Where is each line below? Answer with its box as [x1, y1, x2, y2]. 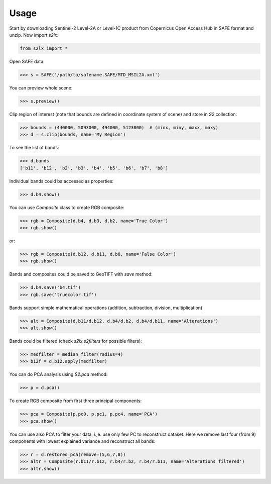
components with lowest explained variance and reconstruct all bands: [9, 438, 156, 444]
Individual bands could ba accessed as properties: [9, 178, 114, 184]
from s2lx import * [20, 45, 68, 51]
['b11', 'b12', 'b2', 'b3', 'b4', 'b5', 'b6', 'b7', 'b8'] [20, 165, 168, 171]
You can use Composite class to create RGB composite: [9, 204, 125, 211]
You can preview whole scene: [9, 84, 73, 90]
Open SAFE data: [9, 58, 45, 64]
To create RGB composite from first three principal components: [9, 398, 142, 404]
